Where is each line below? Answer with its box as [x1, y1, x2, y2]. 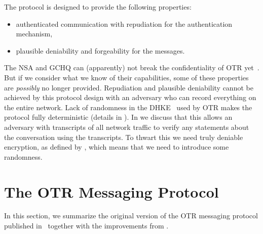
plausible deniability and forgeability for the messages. [16, 45, 185, 56]
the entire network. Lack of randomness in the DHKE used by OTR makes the [4, 102, 252, 112]
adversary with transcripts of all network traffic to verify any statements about [4, 121, 249, 132]
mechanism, [16, 28, 53, 39]
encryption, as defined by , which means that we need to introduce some [4, 142, 229, 152]
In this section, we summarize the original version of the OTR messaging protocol [4, 210, 258, 221]
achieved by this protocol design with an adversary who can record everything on [4, 92, 256, 103]
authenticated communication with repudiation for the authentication [16, 18, 233, 29]
